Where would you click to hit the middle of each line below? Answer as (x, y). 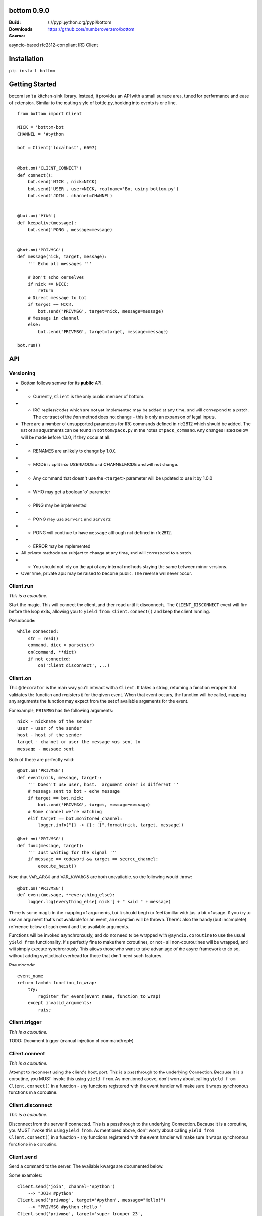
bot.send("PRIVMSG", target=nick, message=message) (101, 311)
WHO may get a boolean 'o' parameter (72, 492)
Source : (17, 36)
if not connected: (49, 659)
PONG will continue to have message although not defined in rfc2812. (103, 533)
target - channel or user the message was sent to (79, 742)
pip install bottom (32, 70)
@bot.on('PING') (37, 216)
